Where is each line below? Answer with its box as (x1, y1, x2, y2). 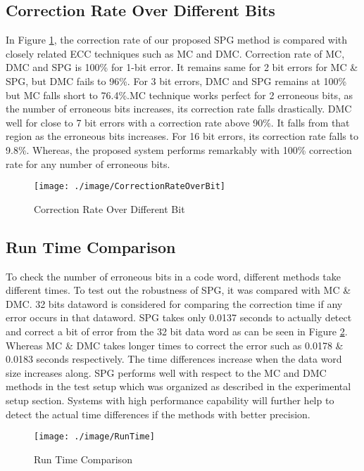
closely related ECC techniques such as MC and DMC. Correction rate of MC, (6, 46, 345, 60)
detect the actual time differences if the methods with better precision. (6, 406, 310, 421)
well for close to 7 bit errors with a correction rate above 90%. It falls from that (6, 115, 350, 129)
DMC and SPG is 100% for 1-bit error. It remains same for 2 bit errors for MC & (6, 60, 358, 75)
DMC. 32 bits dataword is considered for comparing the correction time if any (6, 296, 343, 311)
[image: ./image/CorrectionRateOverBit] (34, 181, 226, 192)
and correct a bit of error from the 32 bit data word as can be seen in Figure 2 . (6, 323, 348, 338)
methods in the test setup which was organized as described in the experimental (6, 379, 351, 394)
